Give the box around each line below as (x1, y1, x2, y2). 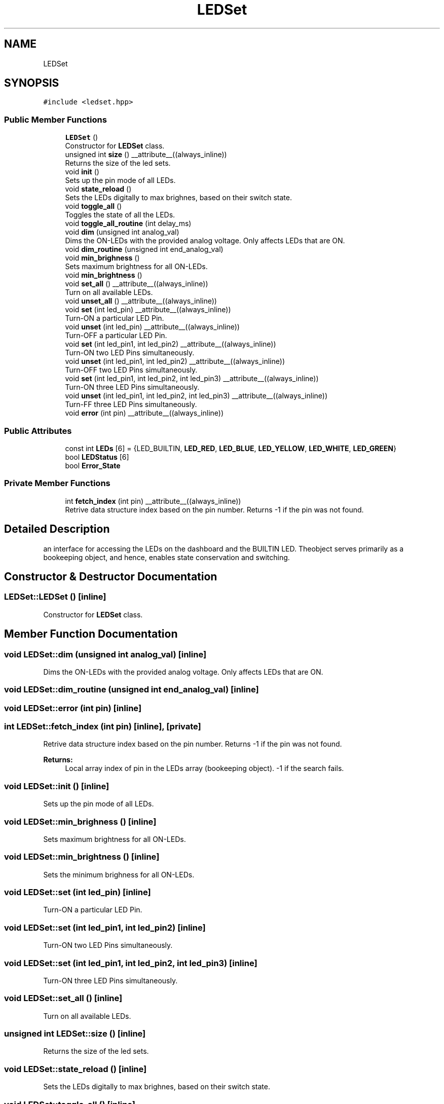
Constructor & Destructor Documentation (4, 570, 217, 583)
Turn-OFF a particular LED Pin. (65, 331, 167, 340)
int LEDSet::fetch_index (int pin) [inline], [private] (4, 721, 201, 732)
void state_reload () (65, 185, 132, 194)
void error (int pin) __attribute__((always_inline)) (65, 409, 224, 418)
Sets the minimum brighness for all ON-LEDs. (43, 870, 195, 879)
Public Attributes (4, 425, 72, 436)
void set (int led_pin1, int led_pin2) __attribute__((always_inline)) (65, 340, 276, 349)
